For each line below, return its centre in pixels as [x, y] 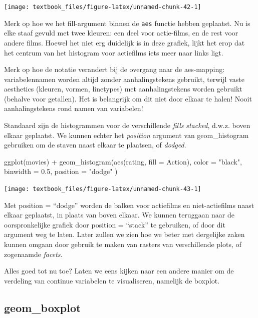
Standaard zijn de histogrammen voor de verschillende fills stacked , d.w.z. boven [127, 125]
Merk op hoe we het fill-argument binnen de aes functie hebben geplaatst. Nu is [127, 23]
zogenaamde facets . [33, 254]
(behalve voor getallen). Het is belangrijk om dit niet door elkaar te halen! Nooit [128, 98]
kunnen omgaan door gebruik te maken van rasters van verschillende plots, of [123, 244]
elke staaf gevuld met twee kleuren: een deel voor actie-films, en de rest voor [121, 33]
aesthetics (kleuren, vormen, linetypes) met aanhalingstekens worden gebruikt [123, 89]
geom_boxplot [43, 307]
